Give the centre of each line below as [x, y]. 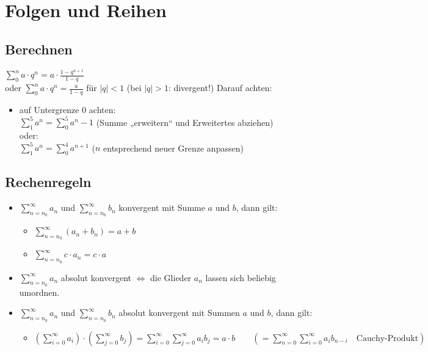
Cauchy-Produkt [387, 338]
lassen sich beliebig [241, 277]
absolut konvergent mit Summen [179, 313]
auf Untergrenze [49, 110]
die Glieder [171, 277]
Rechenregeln [48, 182]
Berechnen [39, 49]
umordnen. [39, 292]
